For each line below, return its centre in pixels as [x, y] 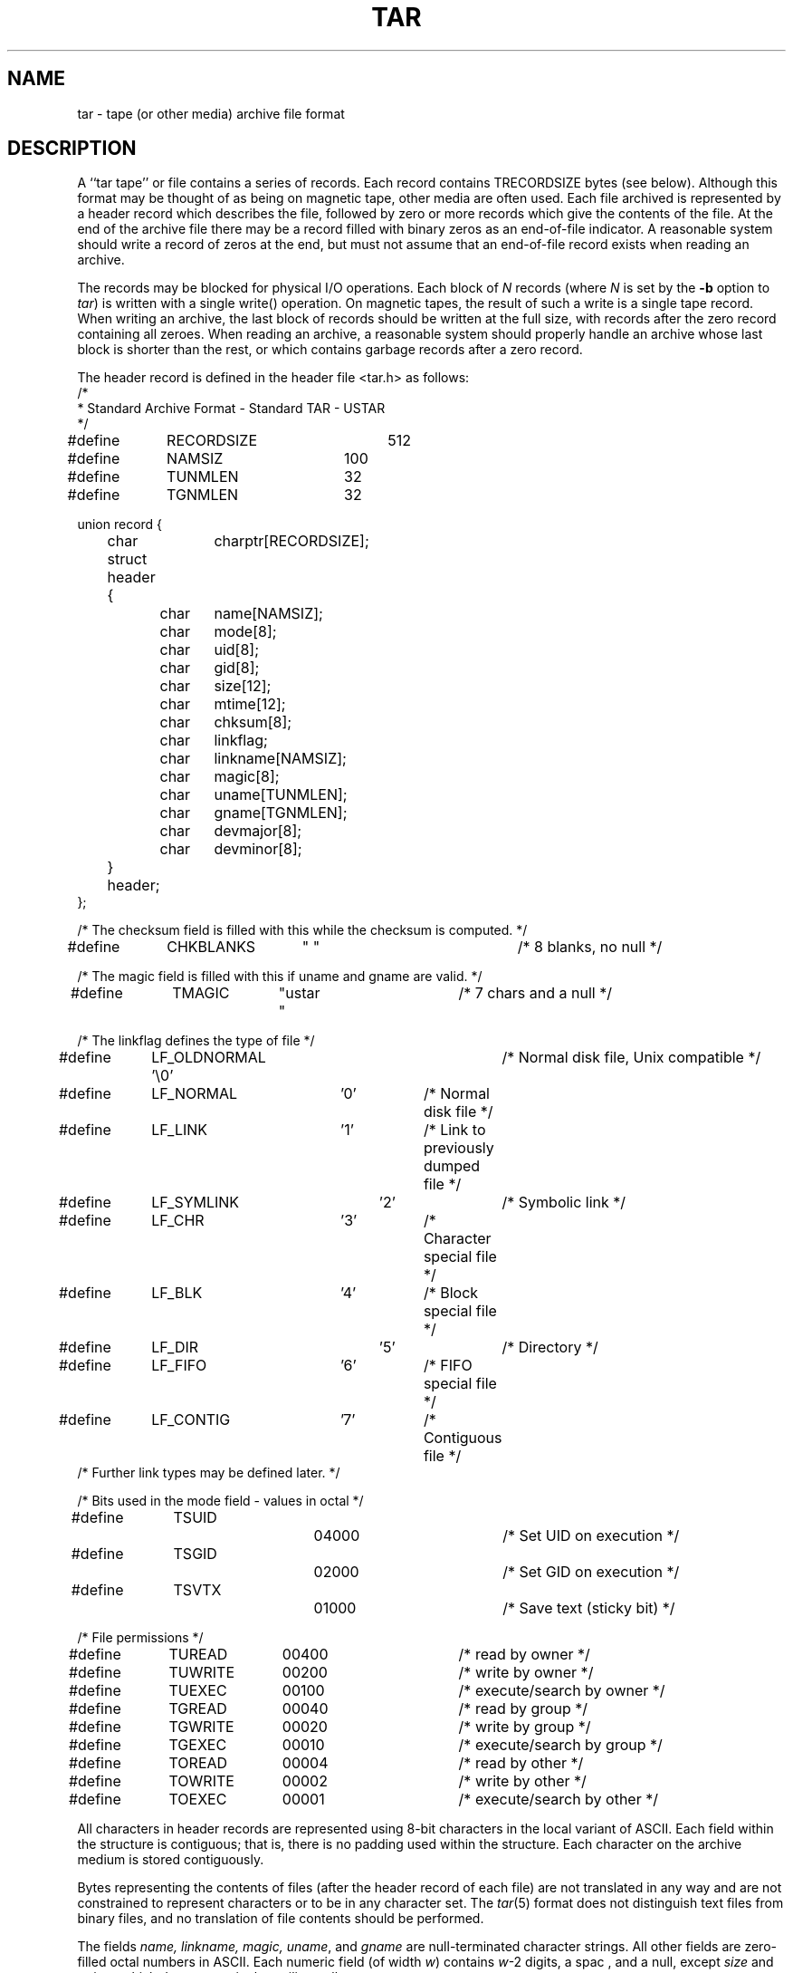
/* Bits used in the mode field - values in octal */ [220, 1501]
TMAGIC [201, 993]
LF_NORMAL [195, 1094]
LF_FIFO [179, 1366]
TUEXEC [198, 1691]
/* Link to [454, 1130]
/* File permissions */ [140, 1638]
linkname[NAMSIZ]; [280, 759]
